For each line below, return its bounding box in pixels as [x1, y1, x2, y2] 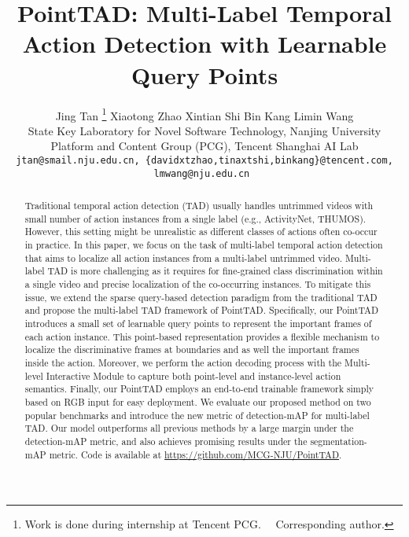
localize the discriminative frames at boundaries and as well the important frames [24, 343, 359, 356]
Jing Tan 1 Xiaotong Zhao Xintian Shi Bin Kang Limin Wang [55, 105, 354, 123]
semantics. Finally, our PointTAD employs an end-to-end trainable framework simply [24, 382, 374, 395]
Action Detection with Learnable [22, 28, 387, 60]
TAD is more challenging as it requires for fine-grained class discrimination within [47, 264, 383, 278]
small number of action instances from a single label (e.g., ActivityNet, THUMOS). [24, 211, 367, 225]
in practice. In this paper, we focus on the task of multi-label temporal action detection [24, 238, 383, 252]
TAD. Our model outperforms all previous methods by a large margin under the [24, 421, 354, 435]
